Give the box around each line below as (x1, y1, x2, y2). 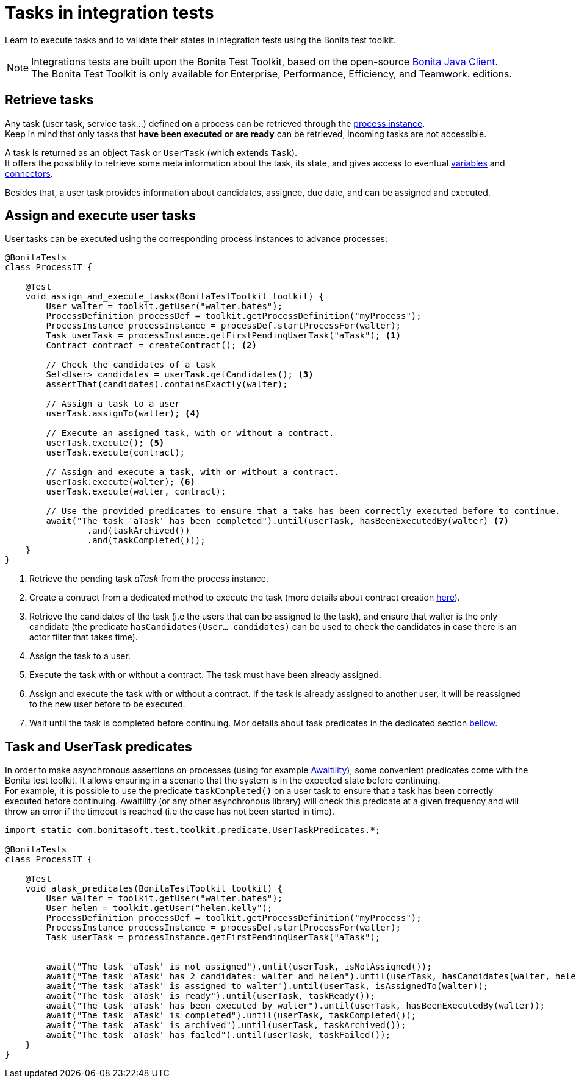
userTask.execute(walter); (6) (46, 477, 195, 487)
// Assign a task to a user (46, 399, 180, 409)
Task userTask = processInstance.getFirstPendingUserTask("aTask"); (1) (46, 331, 401, 341)
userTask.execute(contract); (46, 448, 185, 458)
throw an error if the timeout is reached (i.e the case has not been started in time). (5, 806, 335, 817)
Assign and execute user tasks (5, 208, 196, 224)
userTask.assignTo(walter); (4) (46, 409, 201, 419)
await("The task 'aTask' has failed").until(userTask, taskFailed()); (46, 1030, 391, 1040)
